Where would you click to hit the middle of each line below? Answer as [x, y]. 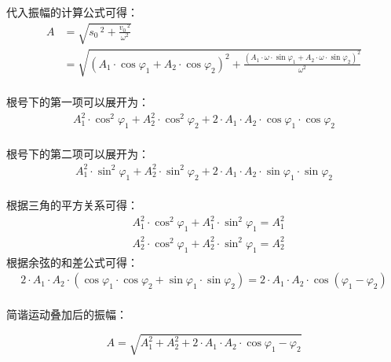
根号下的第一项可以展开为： [78, 102]
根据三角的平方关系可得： [72, 205]
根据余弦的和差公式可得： [72, 262]
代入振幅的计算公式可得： [72, 12]
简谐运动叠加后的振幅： [67, 314]
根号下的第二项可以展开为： [78, 153]
